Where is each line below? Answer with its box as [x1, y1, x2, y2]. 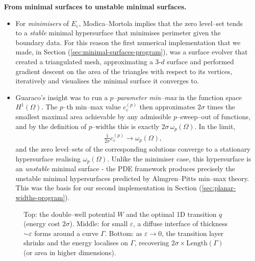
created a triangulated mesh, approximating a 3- [15, 56, 161, 66]
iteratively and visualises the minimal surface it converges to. [15, 76, 199, 86]
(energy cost [24, 218, 60, 229]
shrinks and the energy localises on [24, 237, 128, 248]
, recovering [134, 237, 169, 248]
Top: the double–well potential [24, 209, 115, 219]
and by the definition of [15, 121, 87, 131]
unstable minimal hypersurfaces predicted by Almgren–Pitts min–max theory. [15, 173, 249, 183]
